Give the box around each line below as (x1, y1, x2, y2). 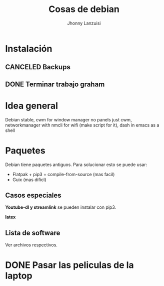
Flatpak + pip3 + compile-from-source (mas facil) (12, 171, 115, 177)
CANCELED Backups (5, 63, 71, 71)
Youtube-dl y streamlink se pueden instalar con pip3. (5, 204, 116, 210)
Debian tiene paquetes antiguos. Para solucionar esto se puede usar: (5, 162, 147, 168)
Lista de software (5, 228, 60, 237)
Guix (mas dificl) (12, 177, 46, 183)
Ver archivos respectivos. (5, 242, 57, 248)
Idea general (5, 100, 58, 111)
